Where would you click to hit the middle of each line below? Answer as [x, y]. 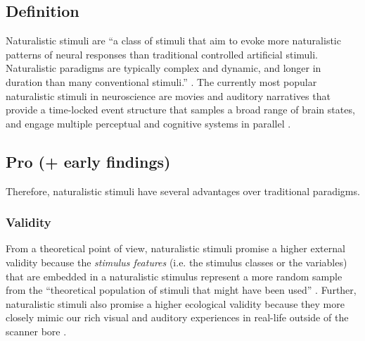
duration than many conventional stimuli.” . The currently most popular [161, 81]
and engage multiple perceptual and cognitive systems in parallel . [148, 123]
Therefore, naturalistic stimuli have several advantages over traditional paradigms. [183, 191]
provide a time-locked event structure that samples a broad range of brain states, [180, 110]
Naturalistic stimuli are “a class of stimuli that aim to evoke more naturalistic [173, 41]
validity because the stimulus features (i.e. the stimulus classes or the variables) [177, 262]
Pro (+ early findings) [88, 161]
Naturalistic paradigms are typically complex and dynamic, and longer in [164, 68]
